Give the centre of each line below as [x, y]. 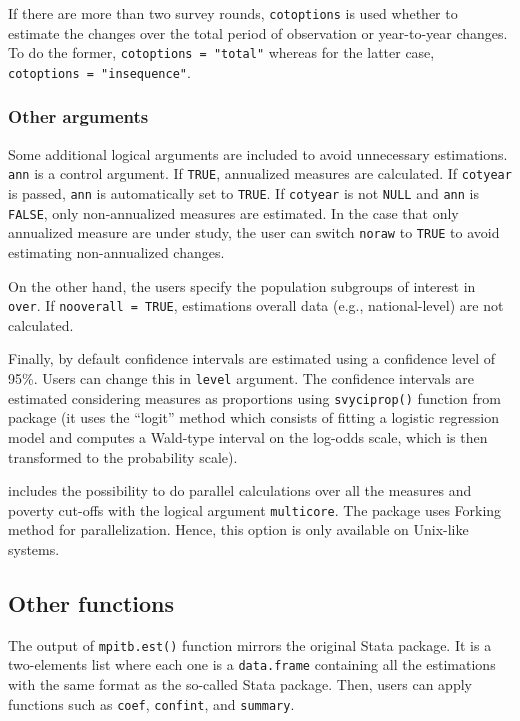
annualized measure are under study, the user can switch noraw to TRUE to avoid [254, 232]
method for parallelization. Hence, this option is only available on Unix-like [238, 529]
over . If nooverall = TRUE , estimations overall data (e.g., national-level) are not [256, 305]
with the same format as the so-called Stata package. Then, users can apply [240, 684]
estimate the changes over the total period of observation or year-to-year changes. [258, 32]
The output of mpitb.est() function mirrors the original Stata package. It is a [250, 644]
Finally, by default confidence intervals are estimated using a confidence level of [252, 358]
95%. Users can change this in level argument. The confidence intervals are [241, 378]
